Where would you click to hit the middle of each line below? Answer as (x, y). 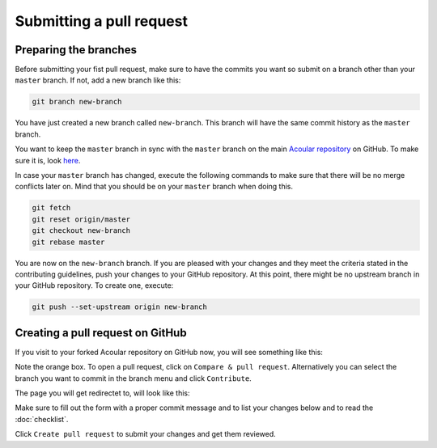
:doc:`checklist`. (42, 419)
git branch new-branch (77, 102)
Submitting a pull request (101, 21)
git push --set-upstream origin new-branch (120, 307)
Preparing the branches (76, 50)
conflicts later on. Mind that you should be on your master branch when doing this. (154, 187)
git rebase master (68, 242)
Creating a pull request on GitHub (101, 333)
